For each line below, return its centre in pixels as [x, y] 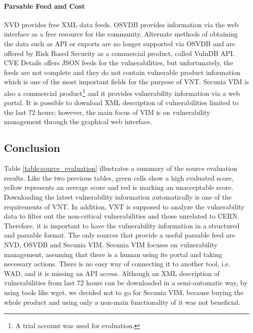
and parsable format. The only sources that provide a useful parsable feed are [120, 235]
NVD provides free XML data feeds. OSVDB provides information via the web [121, 24]
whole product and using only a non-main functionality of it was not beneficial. [122, 302]
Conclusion [32, 148]
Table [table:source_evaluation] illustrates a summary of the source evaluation [121, 168]
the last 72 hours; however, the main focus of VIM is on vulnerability [107, 112]
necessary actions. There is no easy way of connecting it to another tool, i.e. [117, 264]
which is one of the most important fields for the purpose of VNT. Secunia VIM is [126, 82]
